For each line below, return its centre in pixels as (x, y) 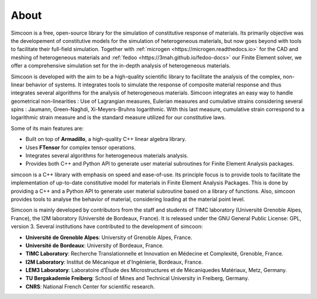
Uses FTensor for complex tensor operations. (81, 147)
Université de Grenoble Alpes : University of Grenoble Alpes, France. (109, 237)
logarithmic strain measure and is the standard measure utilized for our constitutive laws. (118, 117)
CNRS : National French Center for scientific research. (90, 286)
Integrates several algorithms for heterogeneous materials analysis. (107, 156)
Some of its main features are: (47, 128)
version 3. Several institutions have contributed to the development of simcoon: (107, 227)
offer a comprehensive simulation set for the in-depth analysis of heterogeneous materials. (121, 66)
